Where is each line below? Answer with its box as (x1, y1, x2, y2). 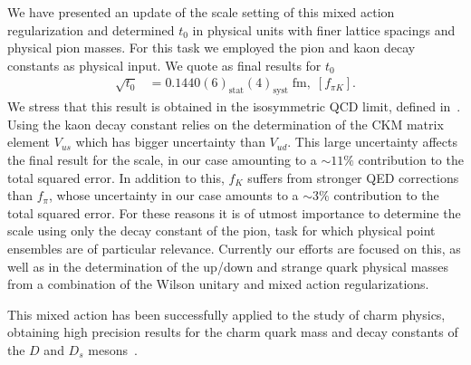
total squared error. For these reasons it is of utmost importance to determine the (7, 203, 461, 222)
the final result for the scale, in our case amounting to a (7, 149, 317, 168)
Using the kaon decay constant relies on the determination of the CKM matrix (7, 114, 444, 133)
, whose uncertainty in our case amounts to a (48, 186, 299, 205)
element (7, 132, 51, 151)
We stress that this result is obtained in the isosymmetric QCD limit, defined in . (7, 97, 461, 116)
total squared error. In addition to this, (7, 168, 225, 187)
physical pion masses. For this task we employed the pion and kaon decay (7, 38, 416, 57)
